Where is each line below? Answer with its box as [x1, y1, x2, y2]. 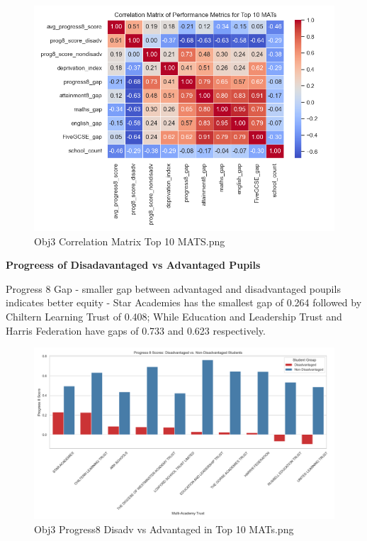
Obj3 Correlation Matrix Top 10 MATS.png [34, 233, 225, 248]
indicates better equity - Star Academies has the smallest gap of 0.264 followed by [6, 295, 362, 310]
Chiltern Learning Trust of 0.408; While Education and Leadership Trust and [6, 308, 342, 323]
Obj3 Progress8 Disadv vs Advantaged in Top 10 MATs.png [34, 521, 294, 536]
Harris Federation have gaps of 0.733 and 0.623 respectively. [6, 323, 266, 338]
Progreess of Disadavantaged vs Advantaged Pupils [6, 257, 261, 272]
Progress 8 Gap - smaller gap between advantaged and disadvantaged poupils [6, 281, 341, 296]
